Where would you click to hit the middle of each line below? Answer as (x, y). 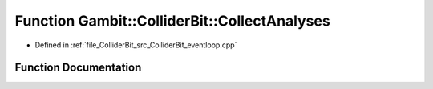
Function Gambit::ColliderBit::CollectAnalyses (172, 21)
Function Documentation (78, 68)
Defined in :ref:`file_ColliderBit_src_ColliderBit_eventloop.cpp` (136, 45)
